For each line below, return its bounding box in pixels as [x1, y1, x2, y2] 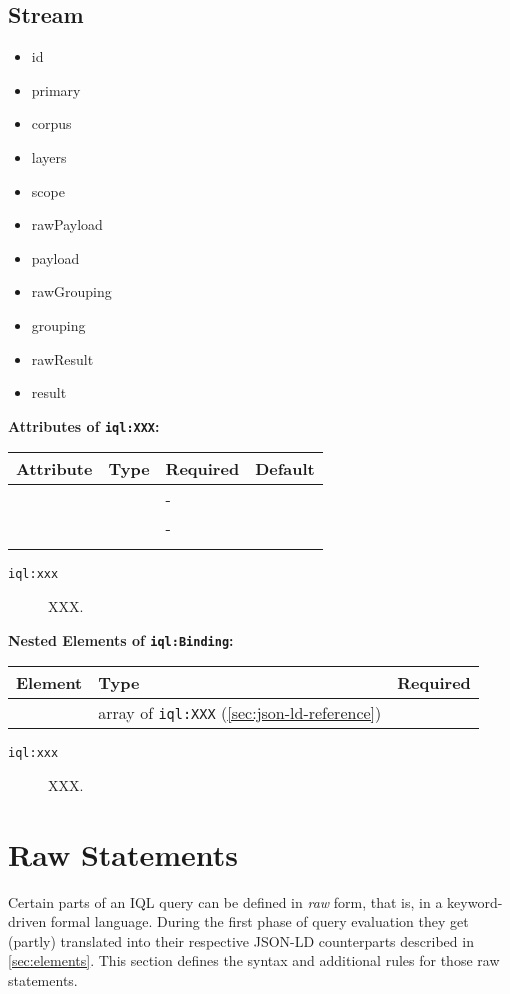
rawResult [31, 348, 94, 369]
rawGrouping [31, 281, 112, 302]
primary [31, 79, 81, 100]
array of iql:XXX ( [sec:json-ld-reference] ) [98, 701, 382, 725]
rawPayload [31, 214, 103, 235]
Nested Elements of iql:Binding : [8, 629, 234, 650]
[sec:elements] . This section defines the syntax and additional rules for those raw [8, 950, 500, 971]
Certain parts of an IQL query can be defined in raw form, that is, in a [8, 891, 443, 912]
